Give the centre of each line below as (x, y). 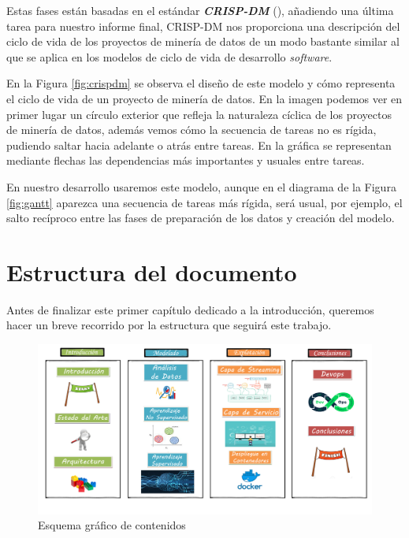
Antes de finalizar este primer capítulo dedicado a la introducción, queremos (190, 309)
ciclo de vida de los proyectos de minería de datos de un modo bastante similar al (203, 41)
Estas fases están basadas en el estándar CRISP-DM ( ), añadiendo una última (200, 10)
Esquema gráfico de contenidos (112, 525)
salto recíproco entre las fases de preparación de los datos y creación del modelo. (201, 218)
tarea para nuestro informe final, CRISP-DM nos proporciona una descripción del (203, 26)
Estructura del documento (152, 271)
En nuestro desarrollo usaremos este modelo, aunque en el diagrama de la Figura (201, 186)
